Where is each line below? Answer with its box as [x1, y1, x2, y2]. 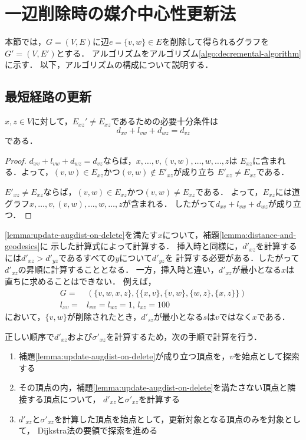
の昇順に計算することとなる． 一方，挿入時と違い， [18, 263, 219, 276]
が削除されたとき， [67, 310, 142, 323]
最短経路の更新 [5, 87, 91, 105]
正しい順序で [5, 330, 54, 342]
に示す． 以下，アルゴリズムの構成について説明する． [5, 58, 213, 71]
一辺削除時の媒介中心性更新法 [5, 1, 236, 25]
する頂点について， [27, 393, 101, 405]
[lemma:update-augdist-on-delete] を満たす [5, 228, 158, 240]
